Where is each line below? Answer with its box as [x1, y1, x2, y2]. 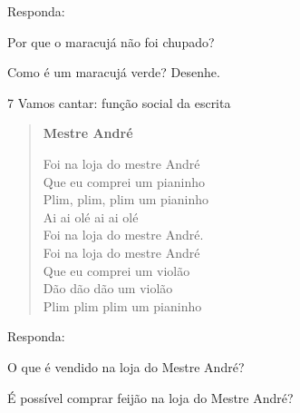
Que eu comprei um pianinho [43, 172, 205, 191]
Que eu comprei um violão [43, 261, 190, 280]
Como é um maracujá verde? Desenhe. [7, 63, 220, 82]
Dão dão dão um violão [43, 279, 173, 298]
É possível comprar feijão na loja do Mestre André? [7, 388, 294, 407]
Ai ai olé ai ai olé [43, 207, 139, 226]
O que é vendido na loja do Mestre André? [7, 357, 245, 376]
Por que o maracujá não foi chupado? [7, 32, 215, 51]
